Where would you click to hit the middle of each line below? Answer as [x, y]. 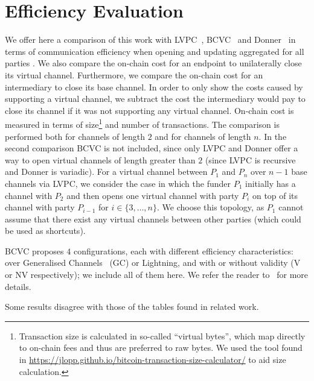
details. [18, 286]
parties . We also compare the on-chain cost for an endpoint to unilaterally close [153, 63]
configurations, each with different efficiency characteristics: [183, 250]
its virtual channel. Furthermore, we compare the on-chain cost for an [134, 74]
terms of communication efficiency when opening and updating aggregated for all [155, 51]
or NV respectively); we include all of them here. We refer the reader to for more [157, 275]
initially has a [271, 183]
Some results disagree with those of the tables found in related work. [132, 307]
